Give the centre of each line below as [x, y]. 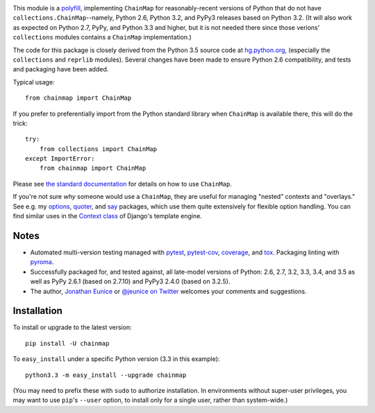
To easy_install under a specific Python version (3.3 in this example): [116, 359]
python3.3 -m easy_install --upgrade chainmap [106, 375]
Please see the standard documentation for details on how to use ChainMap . [122, 184]
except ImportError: [60, 159]
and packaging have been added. [61, 69]
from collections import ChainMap [98, 149]
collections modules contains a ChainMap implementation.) [102, 37]
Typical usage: [34, 82]
